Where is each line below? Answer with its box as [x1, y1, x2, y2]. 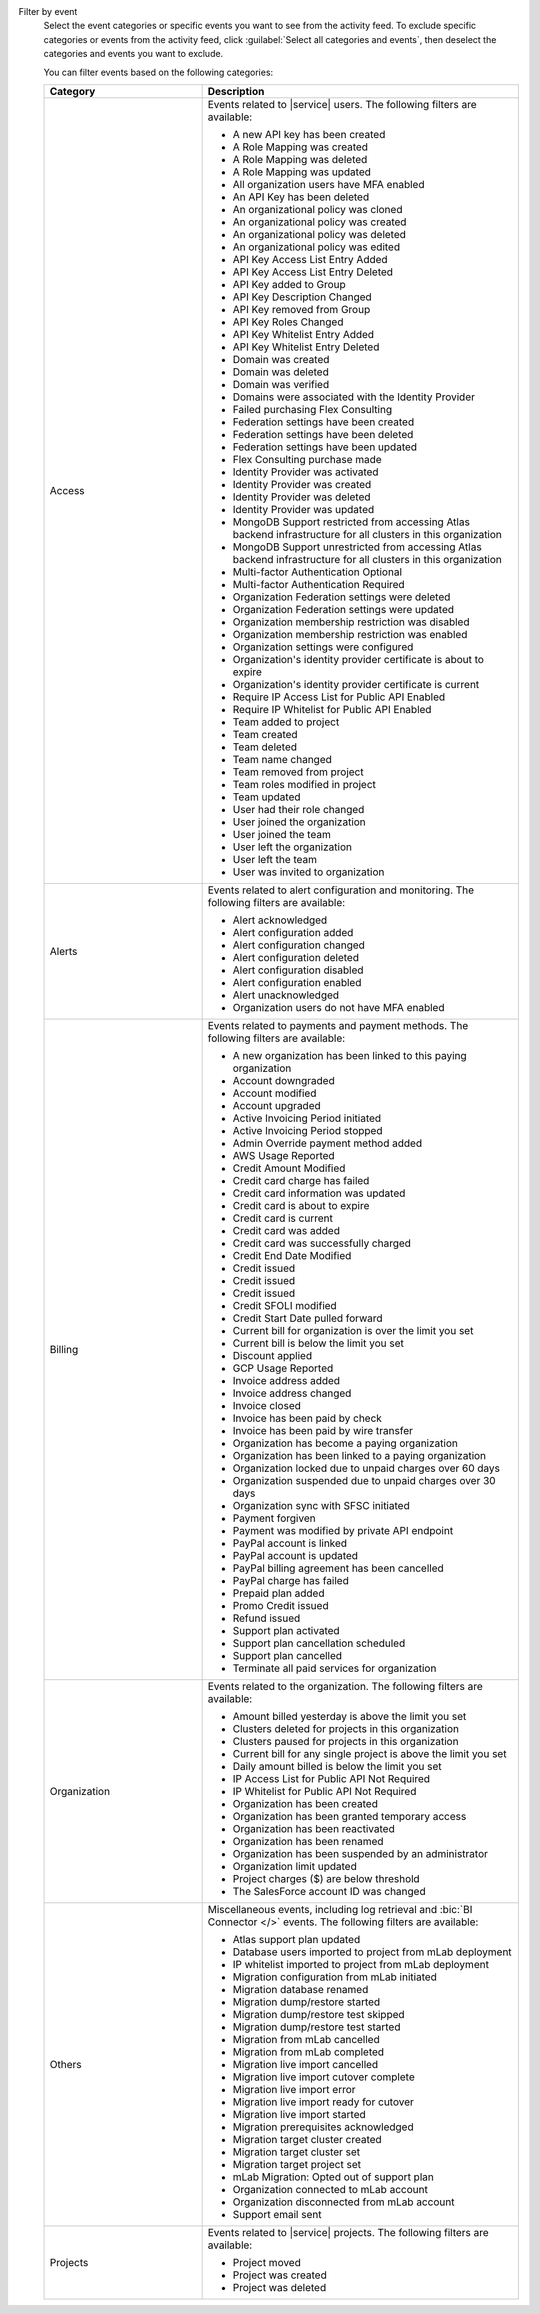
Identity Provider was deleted [232, 490, 371, 504]
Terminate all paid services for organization [232, 1661, 437, 1675]
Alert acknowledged [232, 913, 328, 927]
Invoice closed [232, 1398, 302, 1412]
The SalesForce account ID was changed [232, 1884, 426, 1898]
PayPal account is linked [232, 1536, 348, 1550]
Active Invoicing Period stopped [232, 1123, 383, 1137]
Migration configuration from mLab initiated [232, 1970, 437, 1984]
